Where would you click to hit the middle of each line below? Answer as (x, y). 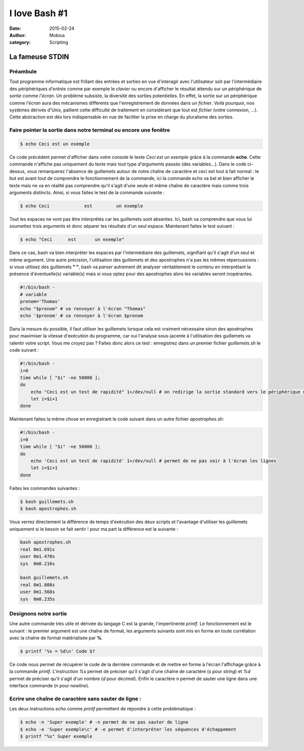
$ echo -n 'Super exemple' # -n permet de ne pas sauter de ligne (104, 722)
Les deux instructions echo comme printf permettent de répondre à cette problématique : (103, 709)
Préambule (23, 72)
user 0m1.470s (37, 556)
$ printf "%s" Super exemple (56, 737)
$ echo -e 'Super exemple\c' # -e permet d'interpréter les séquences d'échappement (128, 729)
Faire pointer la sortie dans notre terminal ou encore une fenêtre (90, 130)
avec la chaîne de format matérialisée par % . (56, 638)
